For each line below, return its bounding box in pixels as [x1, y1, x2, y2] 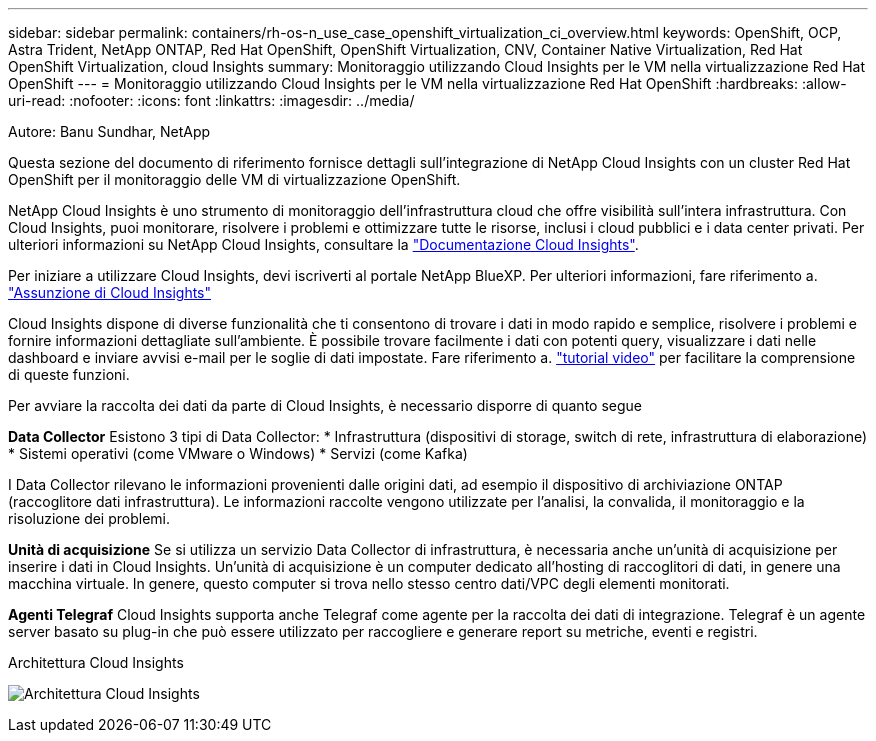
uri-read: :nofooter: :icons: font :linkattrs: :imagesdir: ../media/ [8, 92, 415, 109]
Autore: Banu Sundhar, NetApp [8, 123, 211, 140]
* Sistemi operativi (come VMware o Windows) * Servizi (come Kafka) [8, 445, 468, 462]
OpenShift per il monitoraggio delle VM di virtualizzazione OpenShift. [8, 171, 461, 188]
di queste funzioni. [8, 366, 130, 383]
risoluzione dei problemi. [8, 510, 171, 527]
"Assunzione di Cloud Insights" [8, 284, 212, 301]
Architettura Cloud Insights [8, 654, 184, 671]
